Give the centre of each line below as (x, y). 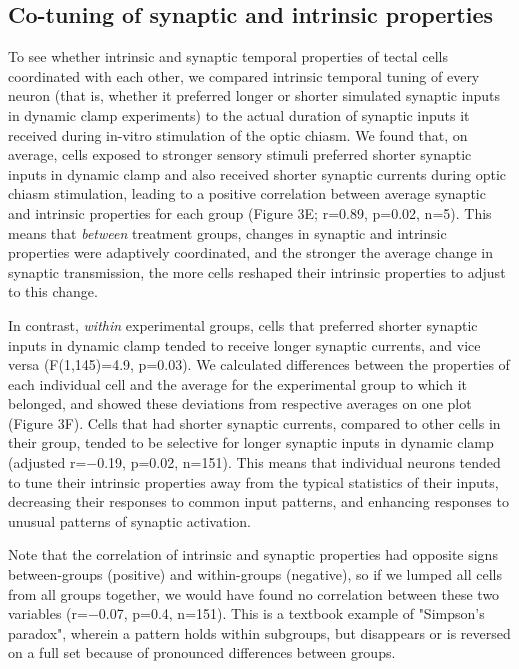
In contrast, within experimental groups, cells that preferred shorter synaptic (243, 324)
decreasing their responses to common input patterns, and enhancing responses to (258, 501)
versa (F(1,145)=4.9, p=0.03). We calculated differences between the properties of (259, 364)
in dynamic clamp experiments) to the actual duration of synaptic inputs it (239, 114)
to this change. (53, 291)
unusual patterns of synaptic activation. (129, 520)
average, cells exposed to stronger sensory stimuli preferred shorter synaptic (240, 154)
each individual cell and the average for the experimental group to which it (238, 383)
